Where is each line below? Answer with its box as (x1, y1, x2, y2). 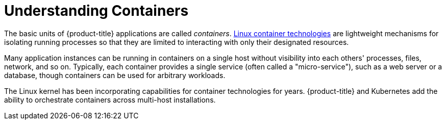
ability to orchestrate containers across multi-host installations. (4, 95, 216, 104)
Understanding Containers (4, 2, 189, 19)
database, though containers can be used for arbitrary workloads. (4, 70, 226, 80)
